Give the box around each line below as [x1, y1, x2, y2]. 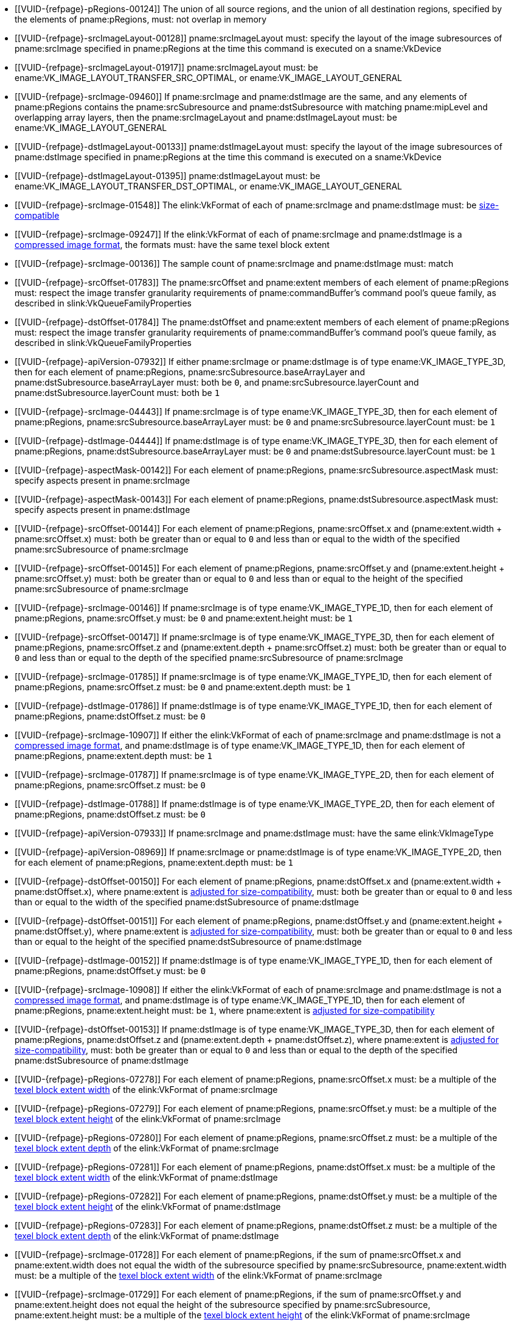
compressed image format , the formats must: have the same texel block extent [15, 239, 330, 250]
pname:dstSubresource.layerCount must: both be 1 [15, 387, 220, 398]
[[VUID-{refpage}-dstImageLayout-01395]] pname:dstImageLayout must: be [15, 171, 321, 181]
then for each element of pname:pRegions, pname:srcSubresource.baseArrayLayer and [15, 367, 365, 377]
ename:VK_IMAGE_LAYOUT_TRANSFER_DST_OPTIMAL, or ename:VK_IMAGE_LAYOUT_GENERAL [15, 181, 403, 191]
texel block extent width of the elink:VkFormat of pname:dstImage [15, 1172, 278, 1182]
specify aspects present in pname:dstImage [15, 504, 190, 515]
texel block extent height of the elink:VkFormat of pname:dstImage [15, 1201, 281, 1212]
